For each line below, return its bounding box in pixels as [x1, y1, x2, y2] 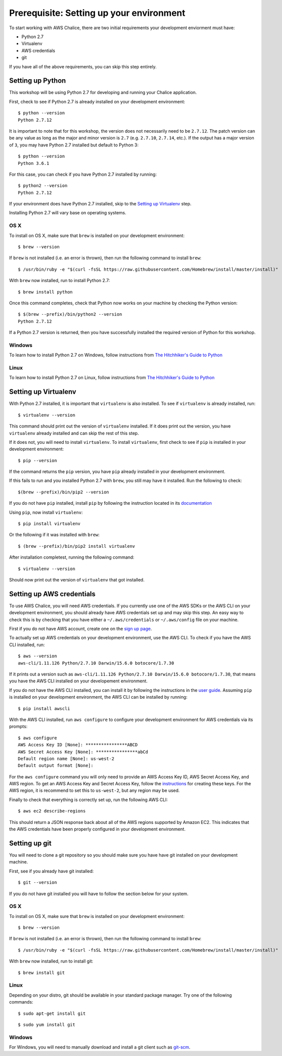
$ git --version [18, 880, 57, 885]
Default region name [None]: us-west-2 [18, 756, 115, 762]
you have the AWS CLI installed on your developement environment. [9, 678, 148, 684]
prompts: [9, 723, 28, 729]
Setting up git [9, 839, 52, 847]
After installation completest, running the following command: [9, 554, 134, 560]
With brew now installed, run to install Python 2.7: [9, 278, 110, 284]
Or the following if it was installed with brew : [9, 532, 100, 538]
